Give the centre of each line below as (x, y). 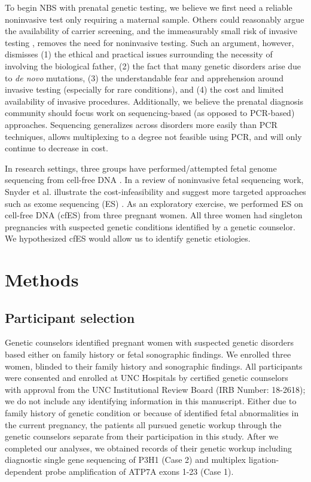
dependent (24, 471)
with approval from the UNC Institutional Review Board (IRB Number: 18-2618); (155, 389)
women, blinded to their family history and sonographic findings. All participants (154, 366)
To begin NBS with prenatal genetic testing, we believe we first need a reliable (149, 7)
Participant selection (70, 317)
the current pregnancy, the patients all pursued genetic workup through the (143, 424)
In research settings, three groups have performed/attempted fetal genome (141, 168)
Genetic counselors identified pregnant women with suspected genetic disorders (149, 342)
